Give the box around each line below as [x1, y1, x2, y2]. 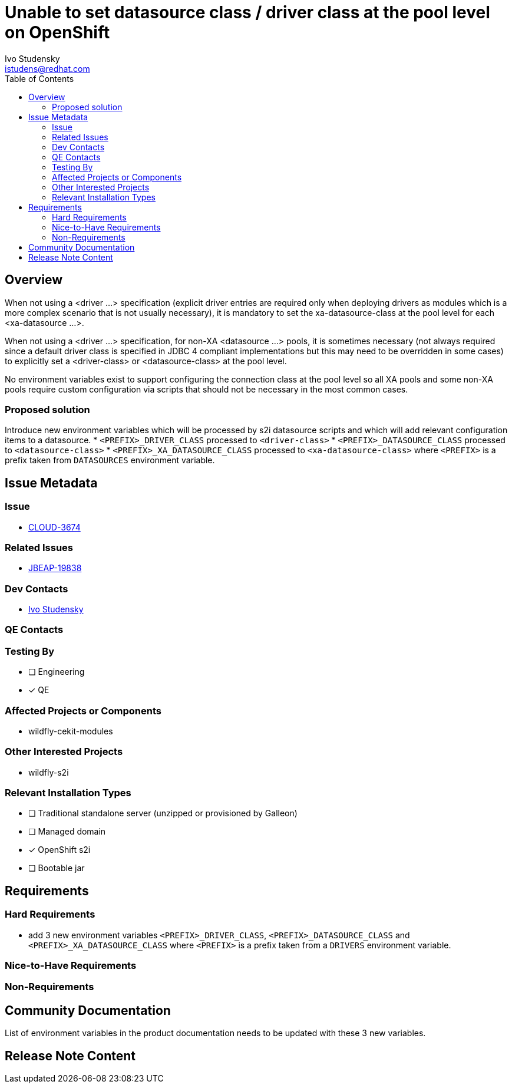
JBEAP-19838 [28, 563, 82, 573]
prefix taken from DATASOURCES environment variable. [5, 455, 215, 466]
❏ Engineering [28, 667, 85, 677]
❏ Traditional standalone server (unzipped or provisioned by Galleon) [28, 808, 298, 819]
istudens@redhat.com [5, 63, 90, 74]
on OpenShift [5, 22, 110, 42]
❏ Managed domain [28, 826, 106, 837]
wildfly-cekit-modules [28, 726, 113, 736]
